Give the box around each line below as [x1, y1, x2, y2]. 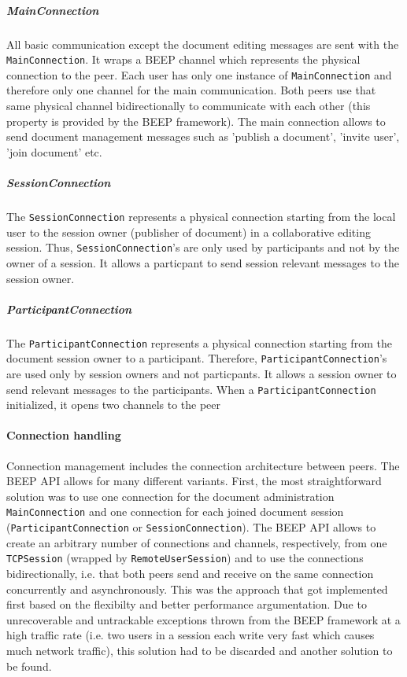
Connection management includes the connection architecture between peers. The [6, 457, 400, 473]
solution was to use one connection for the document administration [6, 488, 335, 504]
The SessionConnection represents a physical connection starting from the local [6, 208, 396, 224]
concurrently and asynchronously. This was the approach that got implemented [6, 580, 388, 597]
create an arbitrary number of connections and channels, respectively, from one [6, 534, 387, 550]
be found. [6, 657, 52, 674]
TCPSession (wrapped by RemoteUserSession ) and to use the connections [6, 550, 364, 566]
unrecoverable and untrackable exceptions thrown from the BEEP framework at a [6, 611, 401, 627]
